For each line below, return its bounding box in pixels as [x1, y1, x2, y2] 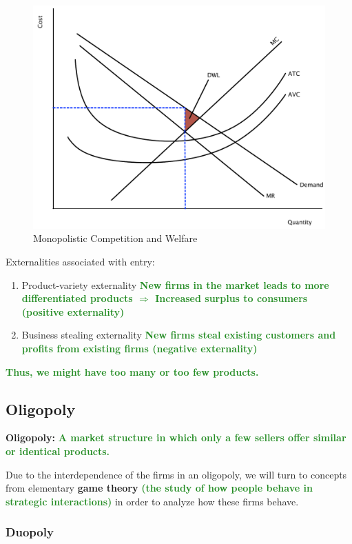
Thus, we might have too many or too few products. [6, 364, 259, 379]
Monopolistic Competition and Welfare [33, 231, 198, 245]
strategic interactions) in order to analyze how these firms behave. [6, 494, 299, 508]
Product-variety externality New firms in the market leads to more [21, 277, 329, 292]
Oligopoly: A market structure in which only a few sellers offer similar [6, 430, 346, 445]
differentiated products [21, 291, 133, 305]
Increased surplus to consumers [155, 291, 308, 305]
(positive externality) [21, 304, 125, 319]
